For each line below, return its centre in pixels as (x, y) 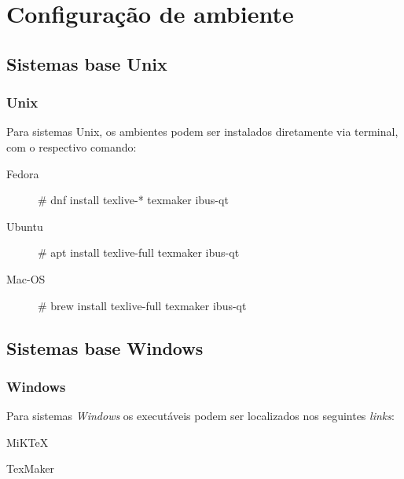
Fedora (23, 173)
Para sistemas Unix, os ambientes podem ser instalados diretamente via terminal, (202, 132)
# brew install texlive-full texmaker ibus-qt (142, 305)
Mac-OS (26, 278)
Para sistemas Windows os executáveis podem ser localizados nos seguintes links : (200, 416)
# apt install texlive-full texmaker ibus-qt (139, 252)
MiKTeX (28, 442)
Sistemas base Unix (87, 63)
